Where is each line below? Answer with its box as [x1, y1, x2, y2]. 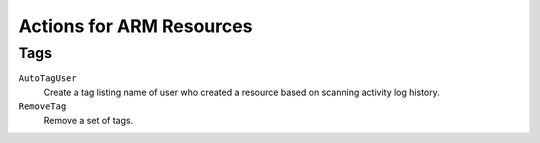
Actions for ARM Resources [18, 15, 253, 37]
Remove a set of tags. [43, 114, 134, 126]
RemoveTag [18, 101, 67, 112]
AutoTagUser [18, 73, 77, 84]
